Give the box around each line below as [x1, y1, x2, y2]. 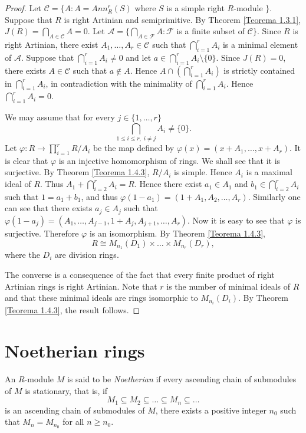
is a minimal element [222, 38, 298, 50]
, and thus [81, 190, 118, 202]
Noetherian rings [5, 339, 145, 363]
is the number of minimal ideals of [166, 280, 291, 292]
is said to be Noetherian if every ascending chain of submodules [67, 372, 297, 385]
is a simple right [166, 2, 225, 14]
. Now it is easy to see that [187, 214, 285, 226]
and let [126, 51, 152, 63]
